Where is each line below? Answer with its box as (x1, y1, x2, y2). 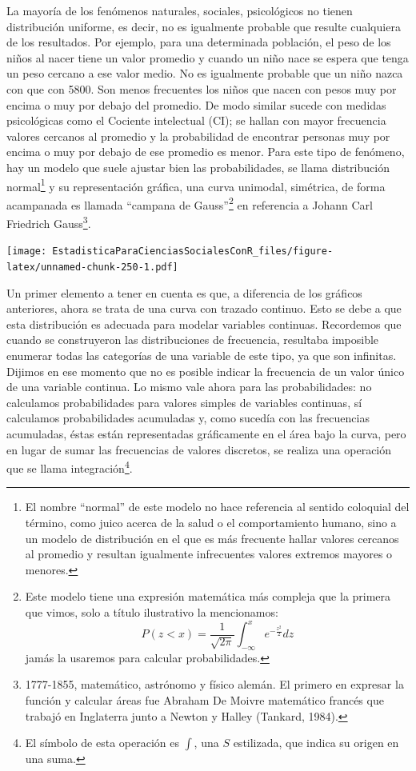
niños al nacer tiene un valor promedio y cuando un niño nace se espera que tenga (6, 49, 409, 66)
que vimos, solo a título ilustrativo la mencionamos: (25, 603, 278, 620)
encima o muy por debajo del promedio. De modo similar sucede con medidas (6, 96, 386, 113)
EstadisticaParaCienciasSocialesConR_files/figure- (52, 246, 334, 258)
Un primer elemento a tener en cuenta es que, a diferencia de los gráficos (6, 284, 362, 301)
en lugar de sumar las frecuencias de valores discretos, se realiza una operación (6, 441, 392, 457)
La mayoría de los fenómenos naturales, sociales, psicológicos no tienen (6, 2, 353, 18)
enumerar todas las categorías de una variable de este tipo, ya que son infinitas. (6, 346, 397, 363)
